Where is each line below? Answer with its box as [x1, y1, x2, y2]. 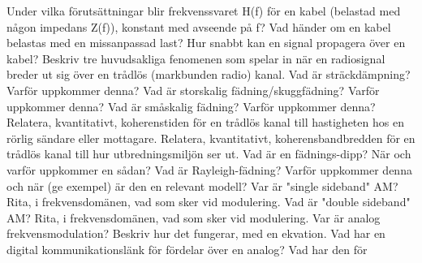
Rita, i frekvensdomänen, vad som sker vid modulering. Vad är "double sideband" [6, 193, 411, 210]
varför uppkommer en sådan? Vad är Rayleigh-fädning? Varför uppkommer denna [6, 161, 412, 178]
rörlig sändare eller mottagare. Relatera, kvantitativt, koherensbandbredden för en [6, 129, 416, 146]
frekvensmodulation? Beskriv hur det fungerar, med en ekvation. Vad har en [6, 225, 385, 242]
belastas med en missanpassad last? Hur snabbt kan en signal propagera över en [6, 34, 406, 51]
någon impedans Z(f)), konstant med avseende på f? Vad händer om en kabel [6, 18, 391, 35]
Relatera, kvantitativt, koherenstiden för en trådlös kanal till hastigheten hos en [6, 114, 404, 131]
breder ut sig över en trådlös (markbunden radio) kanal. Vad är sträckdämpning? [6, 66, 411, 83]
